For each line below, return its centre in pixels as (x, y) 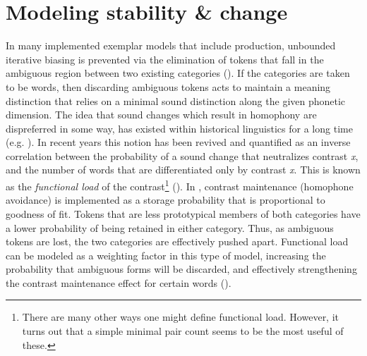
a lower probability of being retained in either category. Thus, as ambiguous (170, 227)
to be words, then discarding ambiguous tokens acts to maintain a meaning (168, 86)
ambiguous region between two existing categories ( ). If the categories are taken (178, 73)
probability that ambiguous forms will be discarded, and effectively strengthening (181, 269)
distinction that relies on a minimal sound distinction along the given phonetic (176, 100)
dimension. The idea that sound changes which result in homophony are (161, 115)
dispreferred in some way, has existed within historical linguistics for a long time (179, 128)
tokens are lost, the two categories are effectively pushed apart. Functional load (177, 241)
